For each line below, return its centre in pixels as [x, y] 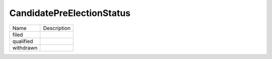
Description [57, 28]
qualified [23, 41]
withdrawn [25, 47]
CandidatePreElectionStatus [70, 13]
